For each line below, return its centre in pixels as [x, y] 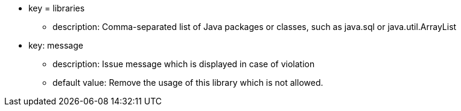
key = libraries [57, 8]
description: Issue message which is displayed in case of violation [184, 64]
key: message [56, 45]
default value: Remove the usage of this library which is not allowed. [188, 82]
